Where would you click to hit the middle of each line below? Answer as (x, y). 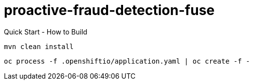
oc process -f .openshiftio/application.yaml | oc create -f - (127, 61)
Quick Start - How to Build (46, 32)
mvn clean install (39, 46)
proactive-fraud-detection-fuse (109, 10)
